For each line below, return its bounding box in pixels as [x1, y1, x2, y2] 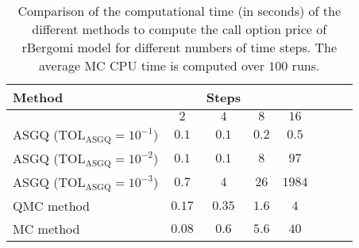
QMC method [13, 196, 90, 215]
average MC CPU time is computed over [39, 56, 264, 74]
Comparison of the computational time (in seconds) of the [17, 2, 342, 20]
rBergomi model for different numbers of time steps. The [21, 38, 338, 56]
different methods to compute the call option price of [32, 20, 327, 38]
